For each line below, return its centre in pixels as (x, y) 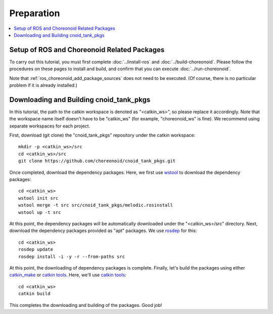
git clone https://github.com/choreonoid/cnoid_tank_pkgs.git (97, 161)
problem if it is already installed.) (43, 85)
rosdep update (36, 250)
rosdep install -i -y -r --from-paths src (72, 256)
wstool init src (38, 198)
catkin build (34, 294)
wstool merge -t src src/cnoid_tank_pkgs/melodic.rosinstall (96, 205)
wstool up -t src (40, 212)
